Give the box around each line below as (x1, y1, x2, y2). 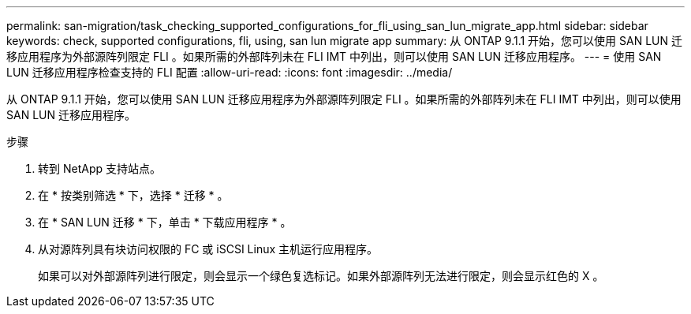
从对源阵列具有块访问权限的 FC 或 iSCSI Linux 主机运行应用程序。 (38, 242, 379, 256)
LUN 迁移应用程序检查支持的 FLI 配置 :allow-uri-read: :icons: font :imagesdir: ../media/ (6, 65, 453, 79)
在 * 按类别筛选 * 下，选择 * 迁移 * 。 (38, 189, 229, 202)
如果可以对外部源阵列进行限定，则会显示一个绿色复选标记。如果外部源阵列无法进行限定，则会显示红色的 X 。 (38, 269, 604, 282)
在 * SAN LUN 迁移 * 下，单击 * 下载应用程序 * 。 (38, 215, 292, 229)
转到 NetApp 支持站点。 (38, 162, 161, 175)
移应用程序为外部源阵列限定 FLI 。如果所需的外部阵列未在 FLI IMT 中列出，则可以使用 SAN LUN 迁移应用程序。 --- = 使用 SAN (6, 50, 662, 63)
